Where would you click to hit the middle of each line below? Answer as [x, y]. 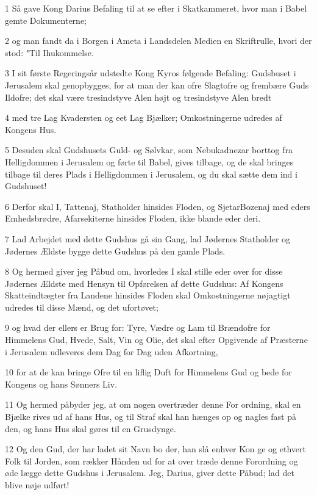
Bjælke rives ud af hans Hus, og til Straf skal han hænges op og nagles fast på [151, 417]
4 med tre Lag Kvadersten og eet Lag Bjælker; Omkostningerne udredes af [144, 117]
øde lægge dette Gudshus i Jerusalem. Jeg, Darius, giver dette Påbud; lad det [150, 473]
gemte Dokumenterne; [46, 20]
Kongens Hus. [31, 129]
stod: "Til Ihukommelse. [49, 52]
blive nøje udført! [37, 485]
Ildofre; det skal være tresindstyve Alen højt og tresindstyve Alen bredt [138, 97]
